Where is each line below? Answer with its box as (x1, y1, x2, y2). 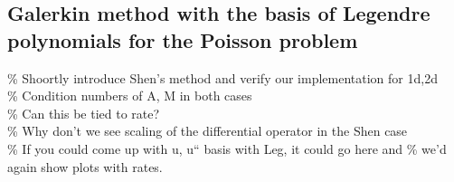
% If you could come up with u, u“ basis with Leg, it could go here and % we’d (7, 139, 447, 158)
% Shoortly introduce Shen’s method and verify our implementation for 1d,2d (7, 68, 438, 87)
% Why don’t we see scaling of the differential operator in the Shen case (7, 121, 408, 140)
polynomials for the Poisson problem (7, 25, 358, 53)
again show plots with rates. (7, 157, 163, 176)
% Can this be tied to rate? (7, 103, 160, 122)
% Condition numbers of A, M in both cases (7, 86, 252, 105)
